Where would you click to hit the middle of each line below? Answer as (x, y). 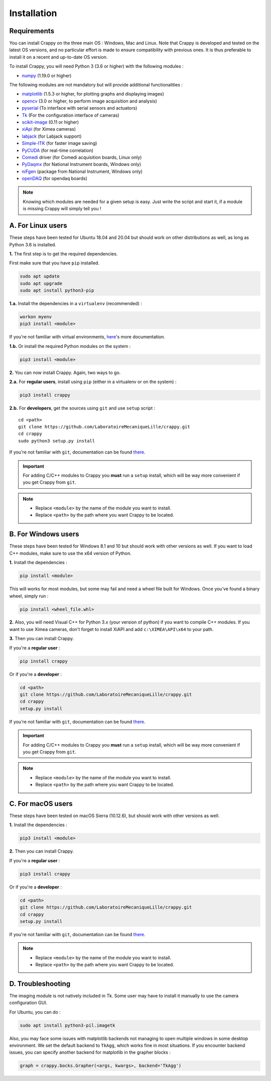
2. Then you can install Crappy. (42, 851)
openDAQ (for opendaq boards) (54, 178)
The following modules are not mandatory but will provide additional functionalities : (96, 85)
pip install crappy (44, 661)
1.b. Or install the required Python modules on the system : (70, 346)
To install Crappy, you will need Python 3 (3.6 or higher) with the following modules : (97, 66)
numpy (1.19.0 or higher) (47, 75)
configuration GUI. (28, 1003)
